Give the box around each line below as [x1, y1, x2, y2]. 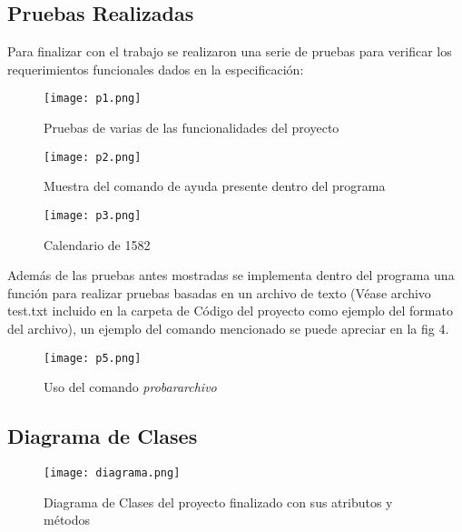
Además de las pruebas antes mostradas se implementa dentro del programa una [7, 266, 455, 285]
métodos [44, 510, 91, 529]
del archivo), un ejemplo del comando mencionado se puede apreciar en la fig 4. [7, 318, 449, 337]
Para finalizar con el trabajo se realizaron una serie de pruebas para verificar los [7, 42, 452, 61]
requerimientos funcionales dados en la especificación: [7, 59, 304, 78]
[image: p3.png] [44, 208, 142, 222]
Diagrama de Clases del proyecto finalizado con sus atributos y [44, 492, 393, 511]
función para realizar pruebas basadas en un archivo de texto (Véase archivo [7, 283, 431, 302]
